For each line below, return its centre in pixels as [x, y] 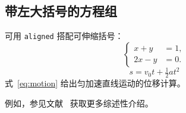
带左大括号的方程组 [61, 11]
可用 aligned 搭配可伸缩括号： [64, 36]
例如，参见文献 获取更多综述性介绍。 [79, 103]
